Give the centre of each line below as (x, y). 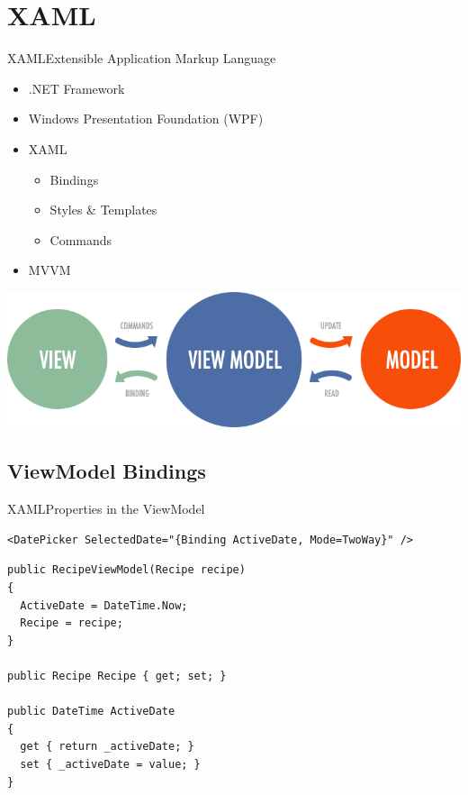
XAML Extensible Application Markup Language (142, 58)
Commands (81, 239)
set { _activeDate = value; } (110, 764)
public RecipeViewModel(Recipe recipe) (126, 570)
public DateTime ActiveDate (91, 712)
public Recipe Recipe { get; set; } (117, 676)
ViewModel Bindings (107, 471)
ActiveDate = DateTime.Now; (104, 605)
